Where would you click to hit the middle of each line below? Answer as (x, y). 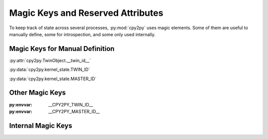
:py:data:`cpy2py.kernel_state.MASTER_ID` (53, 79)
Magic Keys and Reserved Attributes (86, 13)
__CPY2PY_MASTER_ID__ (74, 111)
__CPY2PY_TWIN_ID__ (71, 104)
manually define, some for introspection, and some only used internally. (82, 34)
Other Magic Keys (37, 93)
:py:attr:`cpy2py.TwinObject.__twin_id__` (50, 60)
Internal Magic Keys (41, 125)
